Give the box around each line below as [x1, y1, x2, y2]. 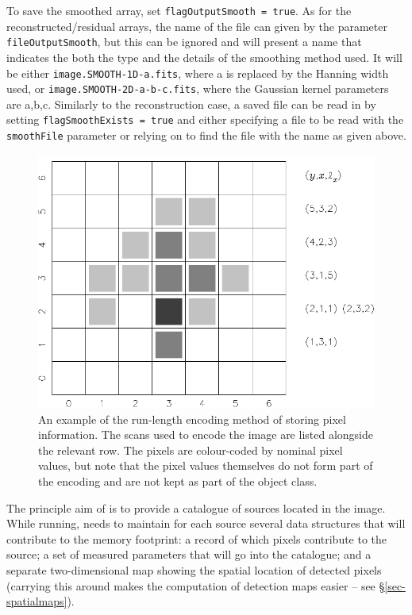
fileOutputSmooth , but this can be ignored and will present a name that [6, 33, 362, 50]
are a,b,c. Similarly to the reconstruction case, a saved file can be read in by [6, 95, 376, 112]
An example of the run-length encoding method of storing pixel [38, 410, 346, 427]
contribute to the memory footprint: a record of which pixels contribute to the [6, 530, 387, 547]
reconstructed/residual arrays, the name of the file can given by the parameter [6, 17, 387, 34]
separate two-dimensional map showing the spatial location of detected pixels [6, 562, 382, 578]
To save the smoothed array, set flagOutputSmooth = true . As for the [6, 2, 352, 18]
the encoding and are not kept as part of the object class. [38, 473, 318, 490]
